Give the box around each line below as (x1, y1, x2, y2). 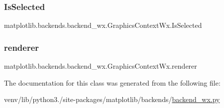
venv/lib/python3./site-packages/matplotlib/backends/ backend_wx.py (4, 94, 220, 105)
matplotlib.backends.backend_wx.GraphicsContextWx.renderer (4, 61, 197, 71)
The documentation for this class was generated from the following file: (4, 77, 221, 88)
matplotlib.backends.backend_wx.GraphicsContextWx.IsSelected (4, 20, 202, 30)
